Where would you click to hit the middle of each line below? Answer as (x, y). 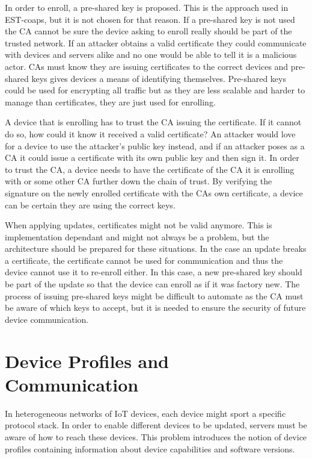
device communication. (47, 319)
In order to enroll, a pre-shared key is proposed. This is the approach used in (147, 7)
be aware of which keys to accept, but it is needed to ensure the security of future (155, 308)
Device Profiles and (87, 361)
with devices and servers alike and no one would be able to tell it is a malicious (151, 55)
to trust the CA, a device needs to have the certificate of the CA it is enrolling (150, 169)
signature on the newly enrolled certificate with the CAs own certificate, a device (154, 192)
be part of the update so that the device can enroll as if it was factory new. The (152, 284)
